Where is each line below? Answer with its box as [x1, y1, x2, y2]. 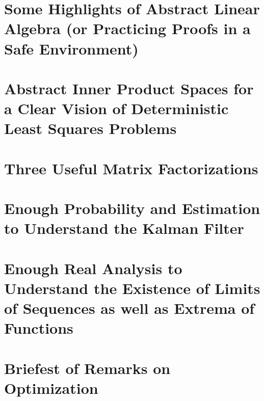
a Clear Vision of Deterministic [4, 98, 229, 119]
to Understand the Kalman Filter [4, 218, 244, 238]
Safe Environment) [4, 38, 139, 59]
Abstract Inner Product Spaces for [4, 77, 254, 98]
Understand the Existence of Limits [4, 277, 260, 298]
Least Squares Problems [4, 118, 177, 139]
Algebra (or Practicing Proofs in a [4, 18, 251, 39]
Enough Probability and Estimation [4, 198, 260, 219]
